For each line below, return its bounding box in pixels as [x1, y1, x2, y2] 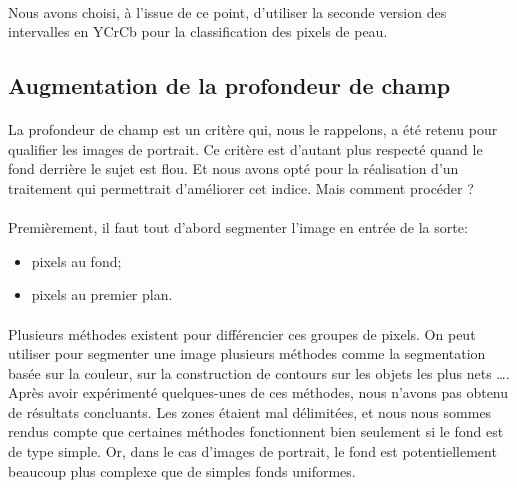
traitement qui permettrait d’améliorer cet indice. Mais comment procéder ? [8, 177, 474, 198]
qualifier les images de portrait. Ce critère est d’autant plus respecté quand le [8, 138, 483, 159]
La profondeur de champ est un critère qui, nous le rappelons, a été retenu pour [8, 119, 498, 140]
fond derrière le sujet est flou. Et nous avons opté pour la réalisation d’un [8, 158, 459, 179]
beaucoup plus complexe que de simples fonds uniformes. [8, 460, 356, 481]
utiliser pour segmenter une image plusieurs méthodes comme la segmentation [8, 343, 486, 364]
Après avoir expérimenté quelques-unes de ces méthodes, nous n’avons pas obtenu [8, 382, 509, 403]
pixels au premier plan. [31, 284, 173, 305]
